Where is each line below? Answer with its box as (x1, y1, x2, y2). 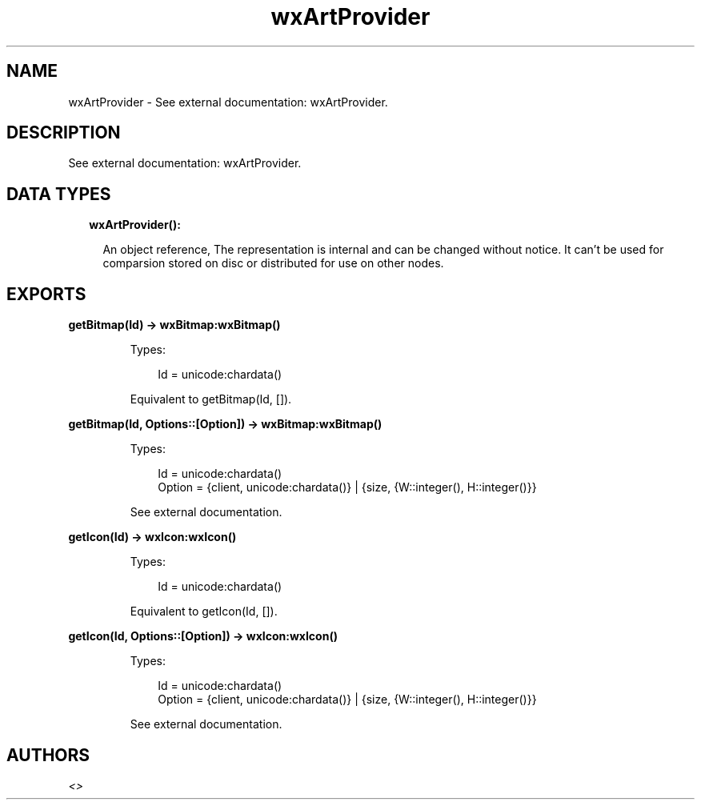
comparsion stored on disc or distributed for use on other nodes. (102, 256, 444, 271)
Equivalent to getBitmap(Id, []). (130, 392, 292, 407)
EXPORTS (6, 283, 86, 304)
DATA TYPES (6, 183, 111, 204)
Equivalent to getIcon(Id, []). (130, 604, 278, 619)
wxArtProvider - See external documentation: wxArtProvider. (68, 94, 388, 109)
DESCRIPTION (6, 122, 121, 143)
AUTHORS (6, 744, 90, 765)
